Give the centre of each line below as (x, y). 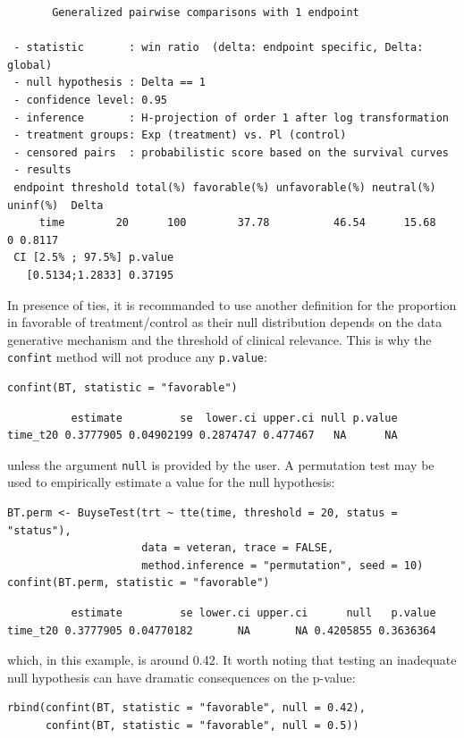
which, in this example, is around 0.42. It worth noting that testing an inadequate (232, 660)
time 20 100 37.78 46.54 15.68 (237, 223)
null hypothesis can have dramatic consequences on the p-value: (181, 677)
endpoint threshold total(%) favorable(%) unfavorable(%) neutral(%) (225, 187)
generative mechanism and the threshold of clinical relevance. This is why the (219, 339)
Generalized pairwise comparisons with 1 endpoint (206, 13)
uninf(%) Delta (55, 205)
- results (42, 170)
